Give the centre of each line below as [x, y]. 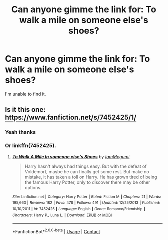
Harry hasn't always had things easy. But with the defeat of [86, 166]
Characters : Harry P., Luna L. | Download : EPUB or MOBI [62, 215]
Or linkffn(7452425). [31, 146]
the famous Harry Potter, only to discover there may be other [87, 182]
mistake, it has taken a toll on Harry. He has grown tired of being [91, 177]
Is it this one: [25, 110]
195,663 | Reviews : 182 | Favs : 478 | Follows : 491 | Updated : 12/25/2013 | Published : [86, 203]
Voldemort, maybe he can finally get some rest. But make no [87, 171]
